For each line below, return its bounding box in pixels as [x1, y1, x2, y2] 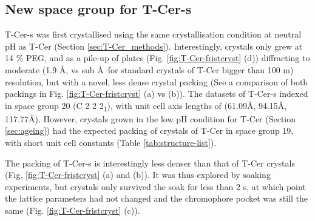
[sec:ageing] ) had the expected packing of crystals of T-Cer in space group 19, [5, 124, 294, 137]
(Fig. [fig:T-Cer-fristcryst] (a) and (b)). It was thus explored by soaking [5, 168, 271, 181]
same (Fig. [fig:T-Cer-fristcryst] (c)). [5, 204, 140, 217]
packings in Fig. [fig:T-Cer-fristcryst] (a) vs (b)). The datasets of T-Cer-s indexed [5, 87, 308, 100]
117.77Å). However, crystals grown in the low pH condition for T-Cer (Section [5, 112, 296, 125]
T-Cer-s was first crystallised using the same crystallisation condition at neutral [5, 28, 302, 41]
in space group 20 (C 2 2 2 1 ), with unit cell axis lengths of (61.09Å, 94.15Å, [5, 99, 287, 113]
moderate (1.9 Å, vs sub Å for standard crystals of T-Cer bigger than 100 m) [5, 63, 294, 76]
